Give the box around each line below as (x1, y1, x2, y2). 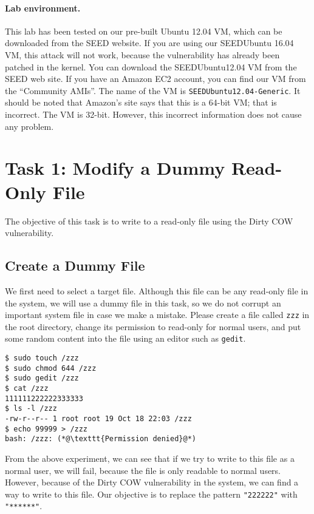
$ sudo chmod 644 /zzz (5, 364, 97, 373)
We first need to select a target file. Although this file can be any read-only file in (5, 284, 309, 297)
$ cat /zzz (5, 384, 49, 393)
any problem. (5, 120, 54, 132)
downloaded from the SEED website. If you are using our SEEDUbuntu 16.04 (5, 36, 294, 49)
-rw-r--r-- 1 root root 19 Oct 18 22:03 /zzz (5, 414, 192, 423)
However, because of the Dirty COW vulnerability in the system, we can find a (5, 476, 299, 489)
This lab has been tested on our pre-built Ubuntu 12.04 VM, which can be (5, 24, 282, 37)
